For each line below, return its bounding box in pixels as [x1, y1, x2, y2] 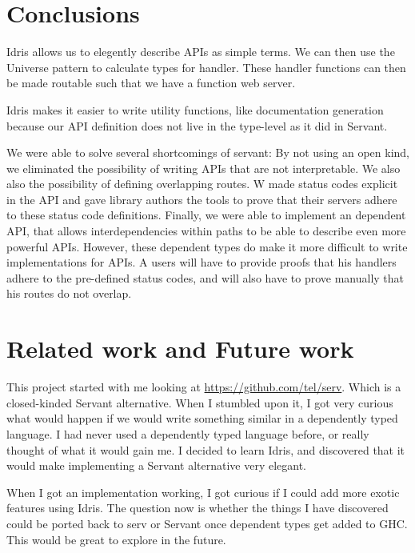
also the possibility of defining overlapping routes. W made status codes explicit [6, 175, 398, 192]
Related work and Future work [6, 332, 354, 365]
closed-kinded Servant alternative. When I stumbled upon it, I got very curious [6, 394, 393, 411]
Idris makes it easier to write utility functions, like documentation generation [6, 101, 384, 118]
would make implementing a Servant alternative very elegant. [6, 457, 306, 474]
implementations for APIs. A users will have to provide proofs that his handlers [6, 254, 397, 270]
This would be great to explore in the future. [6, 531, 226, 547]
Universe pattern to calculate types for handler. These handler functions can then [6, 58, 406, 75]
